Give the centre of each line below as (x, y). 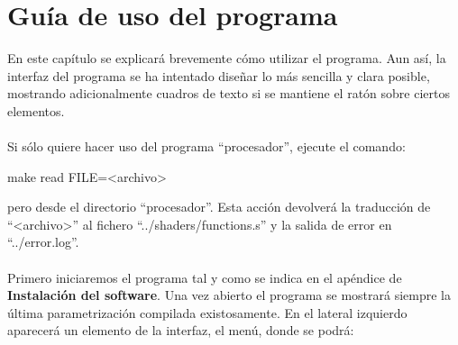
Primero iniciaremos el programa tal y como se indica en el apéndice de (205, 277)
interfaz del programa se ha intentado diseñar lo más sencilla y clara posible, (219, 75)
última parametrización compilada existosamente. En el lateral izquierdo (207, 312)
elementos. (36, 110)
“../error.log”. (43, 242)
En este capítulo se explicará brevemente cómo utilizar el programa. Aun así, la (227, 58)
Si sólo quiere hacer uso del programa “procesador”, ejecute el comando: (206, 146)
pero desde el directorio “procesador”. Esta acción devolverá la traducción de (219, 207)
